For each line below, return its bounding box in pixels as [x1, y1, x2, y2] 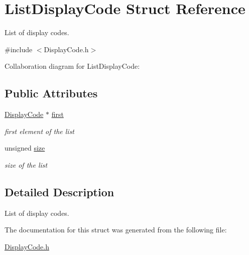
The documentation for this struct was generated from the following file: [5, 224, 227, 235]
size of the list [5, 159, 48, 170]
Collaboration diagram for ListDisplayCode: [5, 61, 140, 71]
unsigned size [5, 143, 45, 153]
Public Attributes [5, 85, 98, 101]
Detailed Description [5, 184, 114, 199]
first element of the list [5, 125, 75, 136]
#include [5, 44, 33, 54]
